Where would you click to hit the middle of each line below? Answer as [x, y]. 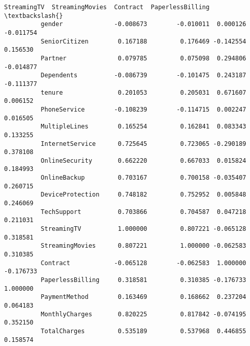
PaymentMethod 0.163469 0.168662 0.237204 [143, 297]
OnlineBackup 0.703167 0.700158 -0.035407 [143, 178]
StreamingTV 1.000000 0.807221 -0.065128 [143, 229]
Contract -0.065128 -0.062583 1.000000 [143, 263]
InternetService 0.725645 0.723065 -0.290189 [143, 144]
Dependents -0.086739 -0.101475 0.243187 [143, 75]
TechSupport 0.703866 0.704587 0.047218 [143, 212]
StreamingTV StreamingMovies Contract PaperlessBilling [107, 7]
